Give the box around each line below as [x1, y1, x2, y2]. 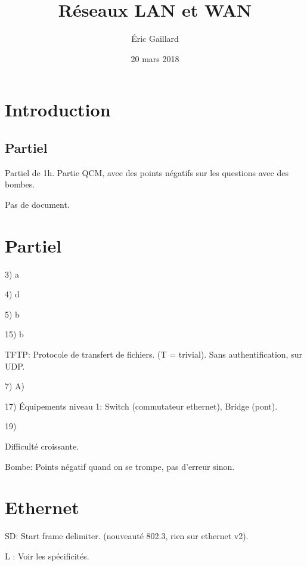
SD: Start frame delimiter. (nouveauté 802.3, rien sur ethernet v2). [5, 530, 249, 542]
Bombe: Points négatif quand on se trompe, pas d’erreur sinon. [5, 460, 235, 472]
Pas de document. [5, 198, 70, 210]
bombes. [5, 178, 35, 190]
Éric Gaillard [131, 32, 179, 45]
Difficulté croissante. [5, 439, 79, 452]
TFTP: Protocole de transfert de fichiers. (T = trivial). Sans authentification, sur [5, 347, 302, 360]
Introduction [5, 97, 111, 122]
